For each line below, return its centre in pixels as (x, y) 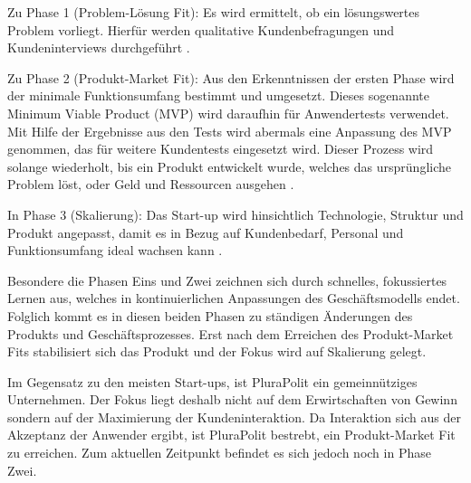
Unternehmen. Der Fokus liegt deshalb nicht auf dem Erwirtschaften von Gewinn (232, 399)
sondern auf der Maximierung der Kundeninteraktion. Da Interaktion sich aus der (234, 417)
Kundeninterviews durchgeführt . (99, 47)
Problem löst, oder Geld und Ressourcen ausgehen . (151, 184)
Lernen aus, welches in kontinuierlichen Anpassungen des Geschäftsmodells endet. (234, 298)
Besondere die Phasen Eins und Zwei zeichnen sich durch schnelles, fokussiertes (227, 280)
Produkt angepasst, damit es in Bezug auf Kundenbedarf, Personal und (206, 232)
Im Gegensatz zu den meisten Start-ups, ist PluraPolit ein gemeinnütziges (212, 381)
